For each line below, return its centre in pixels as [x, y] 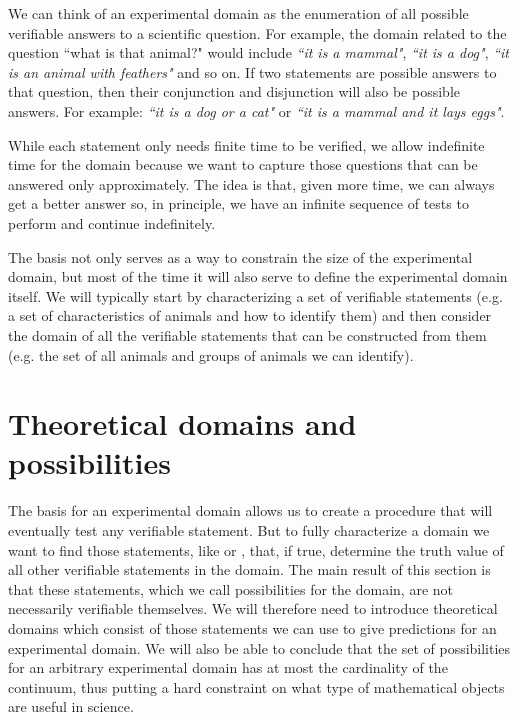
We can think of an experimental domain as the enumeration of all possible [238, 13]
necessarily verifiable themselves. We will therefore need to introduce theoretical [253, 608]
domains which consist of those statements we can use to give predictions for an [252, 627]
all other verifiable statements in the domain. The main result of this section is [249, 569]
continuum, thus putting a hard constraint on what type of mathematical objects [256, 686]
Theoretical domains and [182, 423]
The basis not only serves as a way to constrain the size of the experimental [240, 256]
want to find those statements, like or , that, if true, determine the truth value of [256, 549]
